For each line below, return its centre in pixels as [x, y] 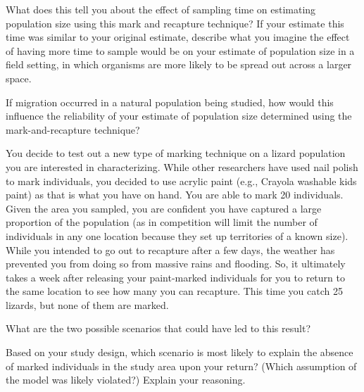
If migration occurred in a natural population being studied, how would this [170, 102]
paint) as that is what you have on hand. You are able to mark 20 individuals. [175, 195]
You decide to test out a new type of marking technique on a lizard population [176, 153]
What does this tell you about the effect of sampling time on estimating [161, 9]
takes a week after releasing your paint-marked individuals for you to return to [175, 277]
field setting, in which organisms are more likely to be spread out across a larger [179, 64]
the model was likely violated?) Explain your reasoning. [126, 380]
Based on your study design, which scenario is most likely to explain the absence [180, 352]
